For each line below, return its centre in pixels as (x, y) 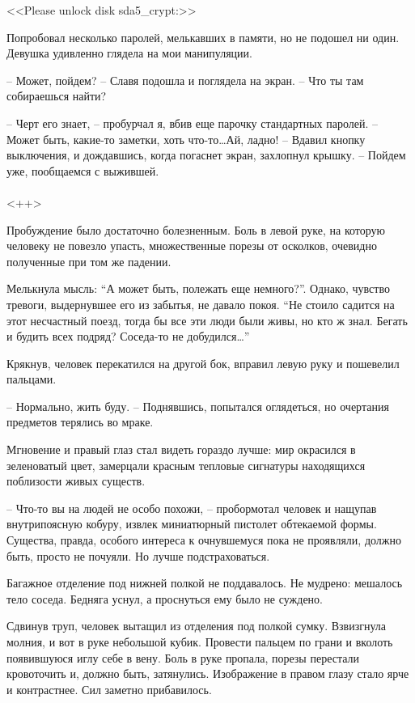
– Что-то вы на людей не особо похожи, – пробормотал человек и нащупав (192, 508)
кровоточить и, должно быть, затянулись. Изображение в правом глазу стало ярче (208, 673)
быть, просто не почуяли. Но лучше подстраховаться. (138, 555)
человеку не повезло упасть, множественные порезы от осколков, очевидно (192, 246)
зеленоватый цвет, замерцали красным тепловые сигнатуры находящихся (186, 465)
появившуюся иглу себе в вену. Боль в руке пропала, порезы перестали (183, 657)
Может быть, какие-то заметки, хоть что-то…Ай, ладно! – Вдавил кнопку (186, 139)
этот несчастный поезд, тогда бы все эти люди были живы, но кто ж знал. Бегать (207, 320)
